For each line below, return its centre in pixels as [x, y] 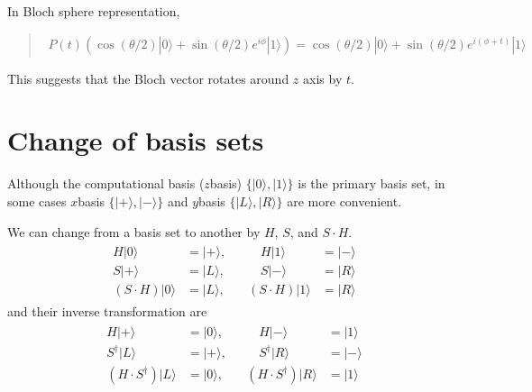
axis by [323, 78]
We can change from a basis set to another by [134, 231]
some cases [37, 201]
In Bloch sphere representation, [94, 11]
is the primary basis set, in [371, 183]
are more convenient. [344, 201]
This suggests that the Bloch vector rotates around [148, 78]
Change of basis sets [136, 140]
